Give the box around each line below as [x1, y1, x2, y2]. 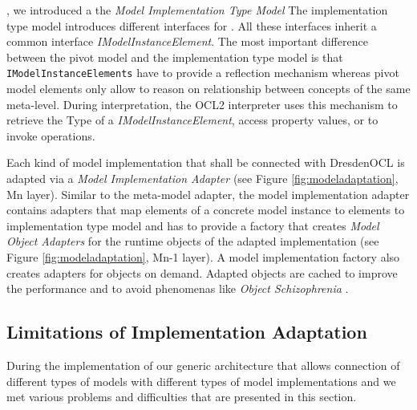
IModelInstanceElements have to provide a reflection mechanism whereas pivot [6, 64, 399, 81]
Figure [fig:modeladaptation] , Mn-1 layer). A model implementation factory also [6, 248, 400, 265]
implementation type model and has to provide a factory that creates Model [6, 217, 379, 233]
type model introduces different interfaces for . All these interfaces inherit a [6, 17, 377, 34]
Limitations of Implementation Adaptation [6, 319, 367, 344]
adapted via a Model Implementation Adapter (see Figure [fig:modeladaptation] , [6, 170, 399, 186]
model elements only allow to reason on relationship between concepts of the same [6, 80, 411, 97]
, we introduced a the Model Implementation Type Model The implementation [6, 2, 388, 18]
